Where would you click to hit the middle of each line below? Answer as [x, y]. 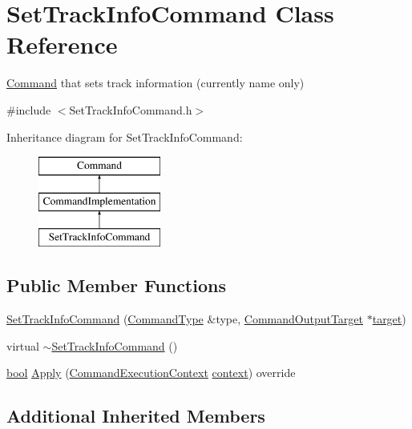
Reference [62, 44]
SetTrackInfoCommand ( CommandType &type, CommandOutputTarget [185, 319]
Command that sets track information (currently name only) [156, 83]
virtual [23, 345]
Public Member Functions [116, 285]
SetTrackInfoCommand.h [131, 109]
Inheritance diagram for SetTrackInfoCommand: [125, 136]
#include [29, 109]
